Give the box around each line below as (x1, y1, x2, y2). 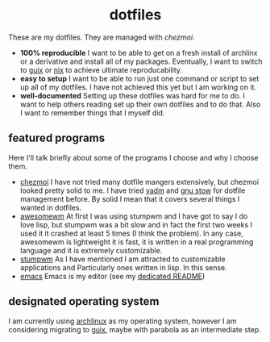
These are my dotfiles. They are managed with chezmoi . (8, 32, 195, 42)
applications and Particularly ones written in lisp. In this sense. (19, 262, 227, 272)
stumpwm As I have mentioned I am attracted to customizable (19, 254, 226, 264)
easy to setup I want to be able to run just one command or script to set (19, 73, 260, 83)
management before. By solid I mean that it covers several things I (19, 194, 240, 203)
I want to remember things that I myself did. (19, 107, 165, 118)
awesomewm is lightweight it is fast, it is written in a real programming (19, 236, 254, 247)
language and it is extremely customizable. (19, 245, 163, 255)
